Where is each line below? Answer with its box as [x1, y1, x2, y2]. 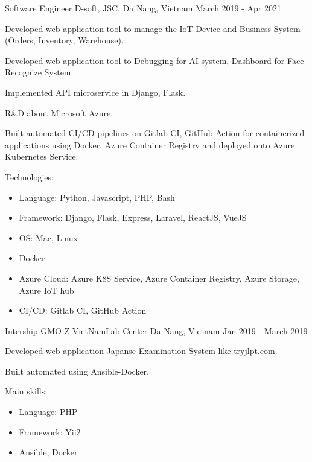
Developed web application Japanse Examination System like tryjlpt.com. [5, 344, 278, 357]
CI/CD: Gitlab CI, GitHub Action [19, 304, 147, 317]
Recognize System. [5, 66, 74, 78]
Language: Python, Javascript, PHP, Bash [19, 191, 175, 203]
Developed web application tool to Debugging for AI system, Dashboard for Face [5, 54, 304, 66]
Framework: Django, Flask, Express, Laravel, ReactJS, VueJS [19, 211, 247, 224]
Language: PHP [19, 405, 78, 418]
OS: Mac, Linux [19, 231, 78, 244]
